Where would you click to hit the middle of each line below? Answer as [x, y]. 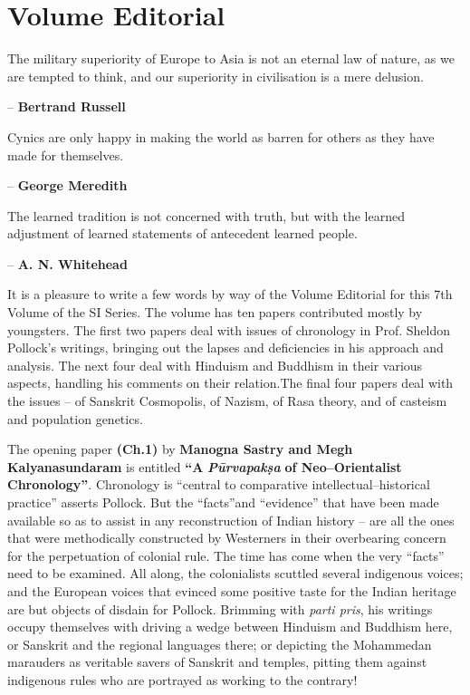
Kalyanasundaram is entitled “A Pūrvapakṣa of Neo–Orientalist [205, 466]
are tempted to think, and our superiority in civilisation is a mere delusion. [216, 76]
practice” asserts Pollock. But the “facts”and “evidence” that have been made [223, 502]
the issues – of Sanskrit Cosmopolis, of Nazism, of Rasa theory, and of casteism [227, 401]
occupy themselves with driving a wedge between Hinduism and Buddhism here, [230, 627]
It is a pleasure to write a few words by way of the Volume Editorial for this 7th [230, 294]
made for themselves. [66, 154]
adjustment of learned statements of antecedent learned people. [182, 233]
